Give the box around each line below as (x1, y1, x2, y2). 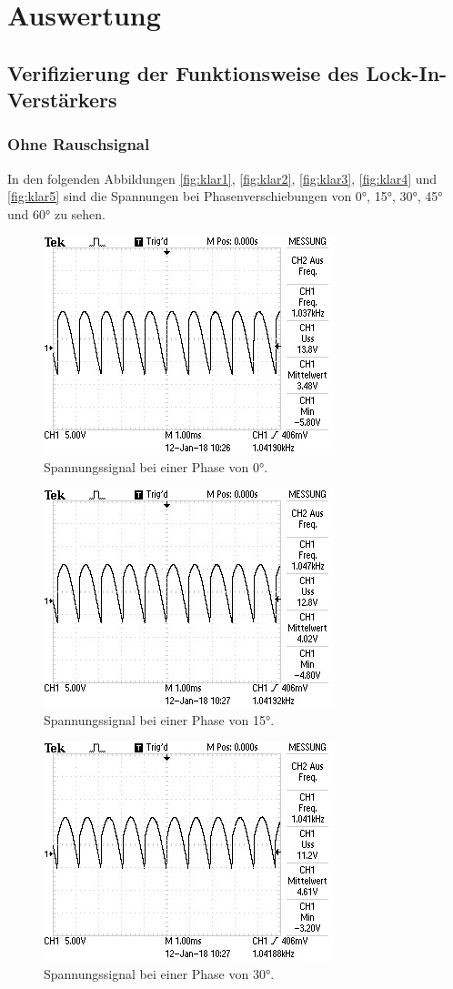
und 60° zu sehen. (7, 204, 106, 223)
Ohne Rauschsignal (7, 133, 150, 156)
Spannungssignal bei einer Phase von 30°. (44, 964, 275, 983)
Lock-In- (366, 58, 448, 86)
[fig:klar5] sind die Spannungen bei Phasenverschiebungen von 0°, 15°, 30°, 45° (7, 187, 443, 206)
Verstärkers (7, 86, 117, 114)
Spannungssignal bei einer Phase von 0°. (44, 458, 268, 477)
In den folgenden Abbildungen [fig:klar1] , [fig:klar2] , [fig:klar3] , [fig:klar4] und (7, 168, 438, 187)
